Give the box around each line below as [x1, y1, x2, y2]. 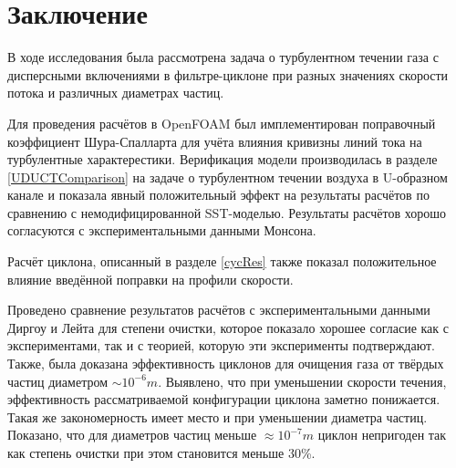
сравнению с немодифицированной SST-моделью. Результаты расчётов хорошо [7, 203, 446, 222]
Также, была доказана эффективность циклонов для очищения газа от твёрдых [7, 354, 444, 373]
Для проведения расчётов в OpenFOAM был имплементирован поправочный [7, 113, 436, 132]
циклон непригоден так [317, 425, 447, 444]
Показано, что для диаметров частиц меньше [7, 425, 257, 444]
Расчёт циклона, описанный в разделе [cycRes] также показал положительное [7, 252, 437, 271]
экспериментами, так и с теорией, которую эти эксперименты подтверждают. [7, 336, 435, 355]
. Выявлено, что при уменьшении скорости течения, [158, 371, 447, 390]
